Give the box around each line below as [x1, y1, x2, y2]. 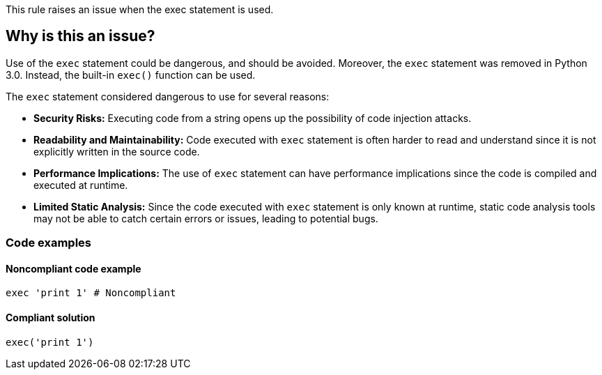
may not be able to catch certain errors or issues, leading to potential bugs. [33, 212, 378, 224]
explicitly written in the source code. [33, 145, 200, 158]
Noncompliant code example [6, 262, 141, 275]
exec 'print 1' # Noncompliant [6, 287, 176, 299]
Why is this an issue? [6, 27, 155, 45]
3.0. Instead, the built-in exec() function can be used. [6, 68, 256, 81]
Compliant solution [6, 312, 95, 324]
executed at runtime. [33, 178, 128, 191]
